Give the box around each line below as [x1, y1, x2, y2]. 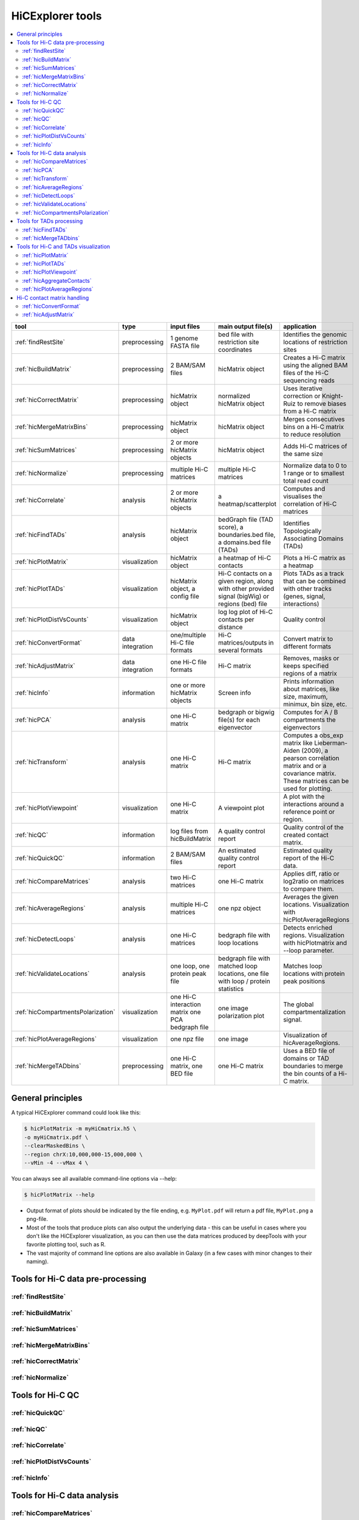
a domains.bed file [217, 538, 272, 547]
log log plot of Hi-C [217, 607, 273, 616]
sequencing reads [283, 376, 335, 384]
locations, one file [217, 969, 270, 978]
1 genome [170, 334, 199, 342]
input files [170, 322, 200, 331]
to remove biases [297, 399, 347, 407]
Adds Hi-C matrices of [283, 441, 347, 450]
